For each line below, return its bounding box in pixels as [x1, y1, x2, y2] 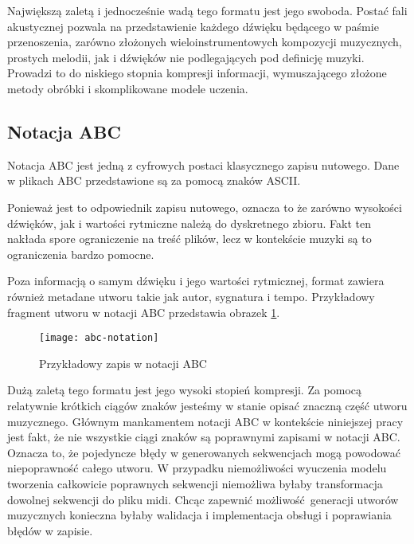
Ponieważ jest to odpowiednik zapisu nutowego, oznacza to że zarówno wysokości [7, 198, 402, 215]
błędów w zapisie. [7, 522, 93, 538]
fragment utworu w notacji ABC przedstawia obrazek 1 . [7, 303, 280, 320]
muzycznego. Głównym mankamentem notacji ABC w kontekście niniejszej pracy [7, 413, 404, 429]
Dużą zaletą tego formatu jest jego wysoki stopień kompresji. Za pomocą [7, 382, 362, 398]
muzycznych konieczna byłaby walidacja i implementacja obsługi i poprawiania [7, 507, 392, 523]
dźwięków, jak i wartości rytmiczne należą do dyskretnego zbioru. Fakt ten [7, 214, 372, 231]
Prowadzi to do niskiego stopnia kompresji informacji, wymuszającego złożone [7, 65, 387, 81]
